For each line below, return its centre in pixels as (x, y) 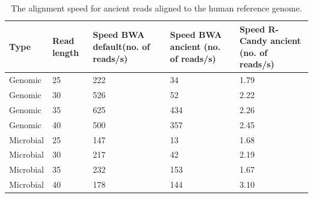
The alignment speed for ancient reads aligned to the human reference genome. (156, 8)
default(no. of (121, 46)
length (66, 52)
